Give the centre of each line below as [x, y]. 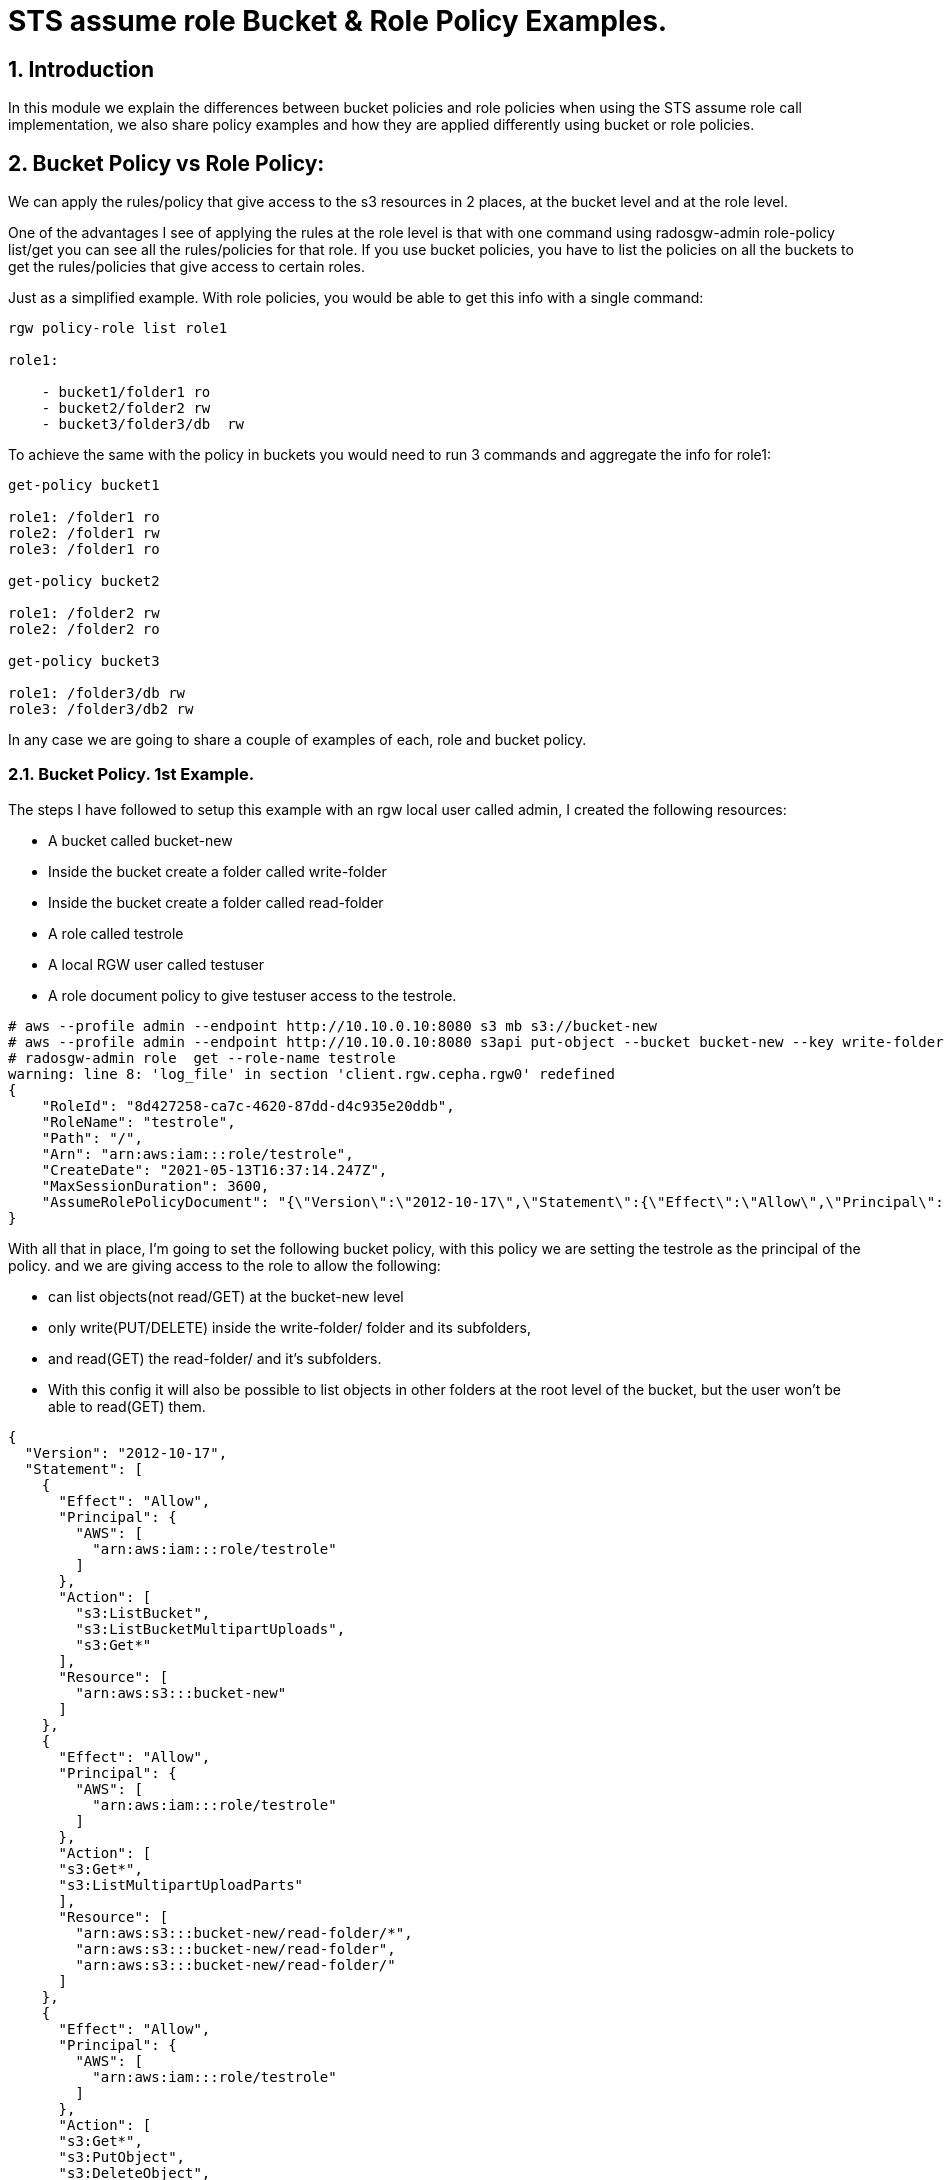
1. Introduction [81, 69]
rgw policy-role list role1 [118, 328]
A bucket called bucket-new [140, 840]
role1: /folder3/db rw [97, 693]
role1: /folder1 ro [84, 517]
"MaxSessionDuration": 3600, [155, 1185]
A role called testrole [116, 933]
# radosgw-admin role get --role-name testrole [202, 1057]
